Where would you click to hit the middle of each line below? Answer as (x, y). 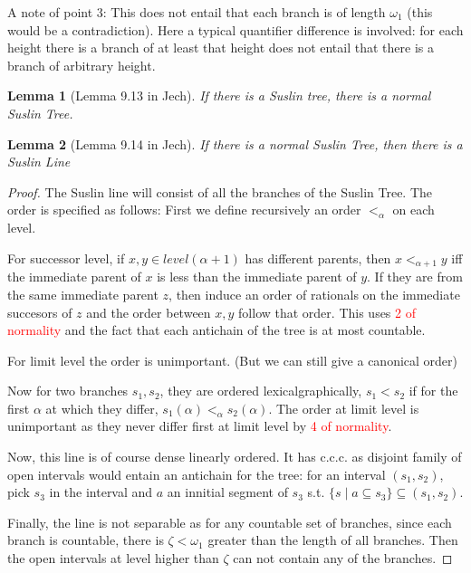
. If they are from (415, 277)
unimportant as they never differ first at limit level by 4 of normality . (200, 426)
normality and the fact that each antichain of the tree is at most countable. (216, 330)
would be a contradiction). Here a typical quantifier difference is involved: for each (235, 29)
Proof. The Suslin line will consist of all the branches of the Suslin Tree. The (220, 191)
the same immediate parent (83, 294)
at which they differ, (102, 408)
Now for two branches (68, 391)
